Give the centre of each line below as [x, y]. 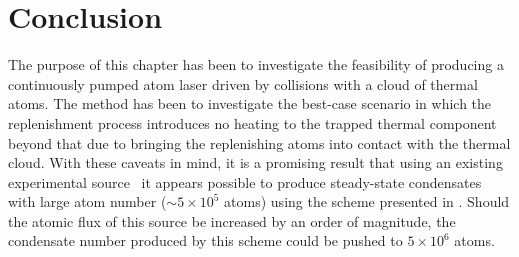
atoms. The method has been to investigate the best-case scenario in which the [250, 103]
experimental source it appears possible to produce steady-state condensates [245, 181]
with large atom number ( [87, 201]
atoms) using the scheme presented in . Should [367, 201]
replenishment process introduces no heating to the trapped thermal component [252, 122]
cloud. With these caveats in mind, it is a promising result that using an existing [255, 162]
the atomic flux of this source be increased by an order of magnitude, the [232, 220]
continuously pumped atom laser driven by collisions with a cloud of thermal [243, 83]
